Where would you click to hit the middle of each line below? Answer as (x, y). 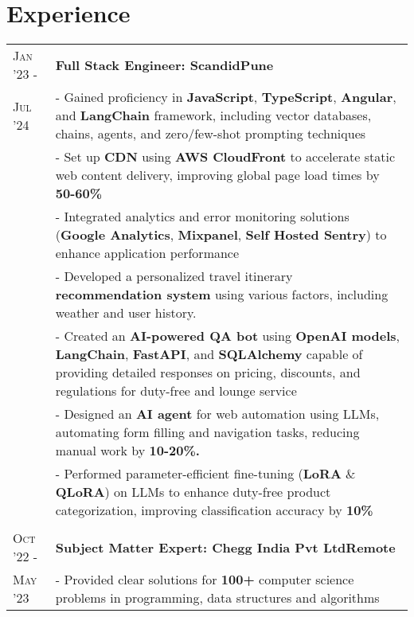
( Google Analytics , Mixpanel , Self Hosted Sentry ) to (221, 235)
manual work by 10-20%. (127, 451)
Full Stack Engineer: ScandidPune (164, 64)
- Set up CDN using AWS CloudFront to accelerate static (225, 157)
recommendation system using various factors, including (222, 295)
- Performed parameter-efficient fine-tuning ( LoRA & (205, 474)
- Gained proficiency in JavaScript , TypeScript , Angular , (226, 97)
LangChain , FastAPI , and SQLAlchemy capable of (209, 354)
